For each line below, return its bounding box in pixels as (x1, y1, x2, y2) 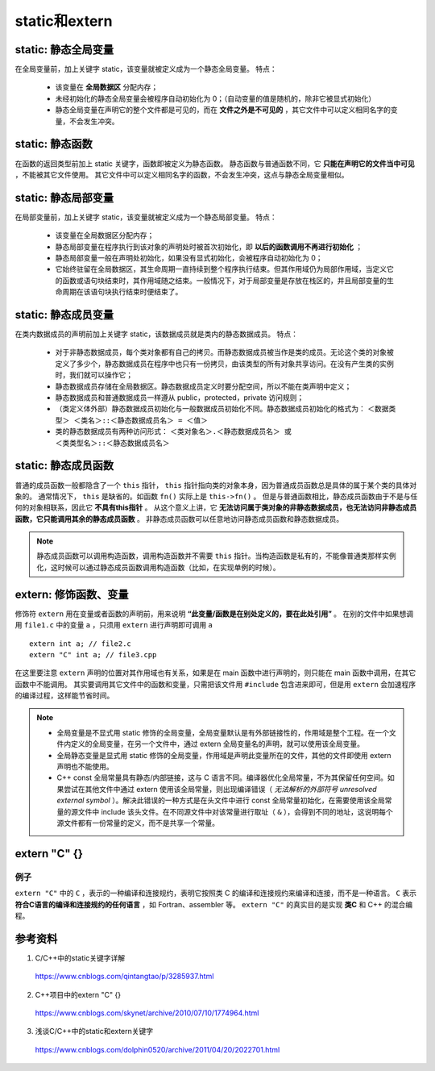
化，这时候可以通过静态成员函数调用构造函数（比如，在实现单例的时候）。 (36, 562, 280, 572)
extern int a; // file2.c (29, 639, 132, 648)
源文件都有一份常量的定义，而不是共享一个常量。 (56, 819, 219, 827)
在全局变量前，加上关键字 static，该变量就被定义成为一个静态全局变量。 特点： (14, 65, 277, 74)
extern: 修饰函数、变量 (14, 587, 129, 601)
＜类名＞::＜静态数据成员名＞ (73, 415, 175, 425)
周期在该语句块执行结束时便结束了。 (61, 287, 183, 297)
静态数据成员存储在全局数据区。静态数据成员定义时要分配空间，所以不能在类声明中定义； (55, 381, 352, 391)
